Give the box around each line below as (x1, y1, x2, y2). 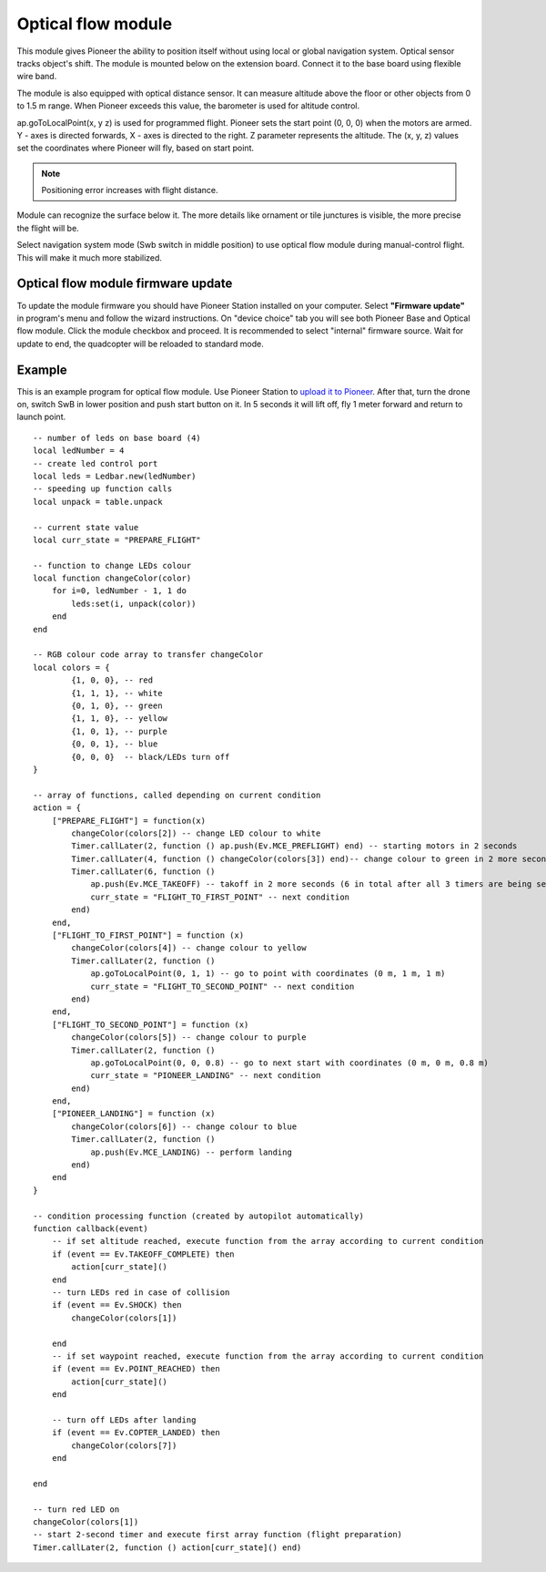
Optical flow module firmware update (16, 276, 233, 292)
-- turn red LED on (33, 1504, 120, 1515)
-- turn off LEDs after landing (51, 1414, 197, 1425)
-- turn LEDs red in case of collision (51, 1287, 230, 1298)
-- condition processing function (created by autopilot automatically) (33, 1210, 364, 1221)
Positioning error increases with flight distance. (41, 185, 218, 196)
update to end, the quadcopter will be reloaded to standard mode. (16, 338, 264, 349)
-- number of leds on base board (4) (33, 433, 202, 443)
